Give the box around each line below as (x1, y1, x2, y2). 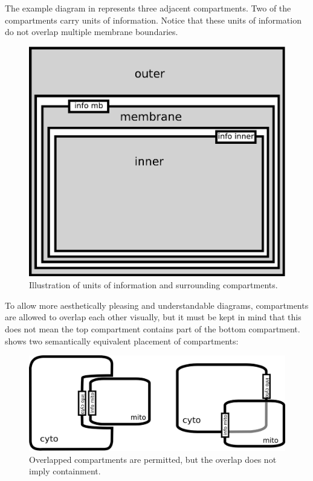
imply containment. (29, 465, 101, 477)
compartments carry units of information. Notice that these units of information (5, 13, 302, 26)
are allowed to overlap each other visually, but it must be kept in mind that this (5, 311, 302, 323)
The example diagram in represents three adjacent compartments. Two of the (5, 2, 291, 14)
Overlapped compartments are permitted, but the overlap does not (29, 453, 277, 465)
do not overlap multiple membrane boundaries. (5, 25, 178, 38)
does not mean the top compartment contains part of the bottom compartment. (5, 323, 300, 335)
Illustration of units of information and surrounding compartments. (29, 279, 278, 291)
